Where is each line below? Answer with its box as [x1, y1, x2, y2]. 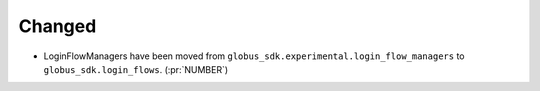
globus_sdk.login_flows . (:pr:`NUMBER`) [43, 63, 229, 75]
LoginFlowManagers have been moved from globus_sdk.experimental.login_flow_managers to [43, 50, 465, 62]
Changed [18, 15, 97, 37]
